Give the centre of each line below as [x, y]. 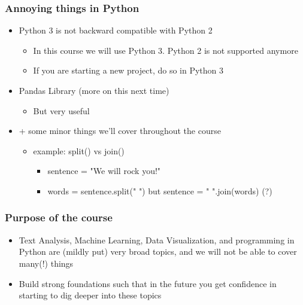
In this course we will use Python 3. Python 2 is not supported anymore [166, 50]
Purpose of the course [59, 217]
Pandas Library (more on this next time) [94, 90]
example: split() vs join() [79, 150]
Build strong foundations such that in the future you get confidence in [148, 283]
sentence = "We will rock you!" [104, 171]
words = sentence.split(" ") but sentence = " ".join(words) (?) [160, 190]
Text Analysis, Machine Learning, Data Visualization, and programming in [157, 240]
